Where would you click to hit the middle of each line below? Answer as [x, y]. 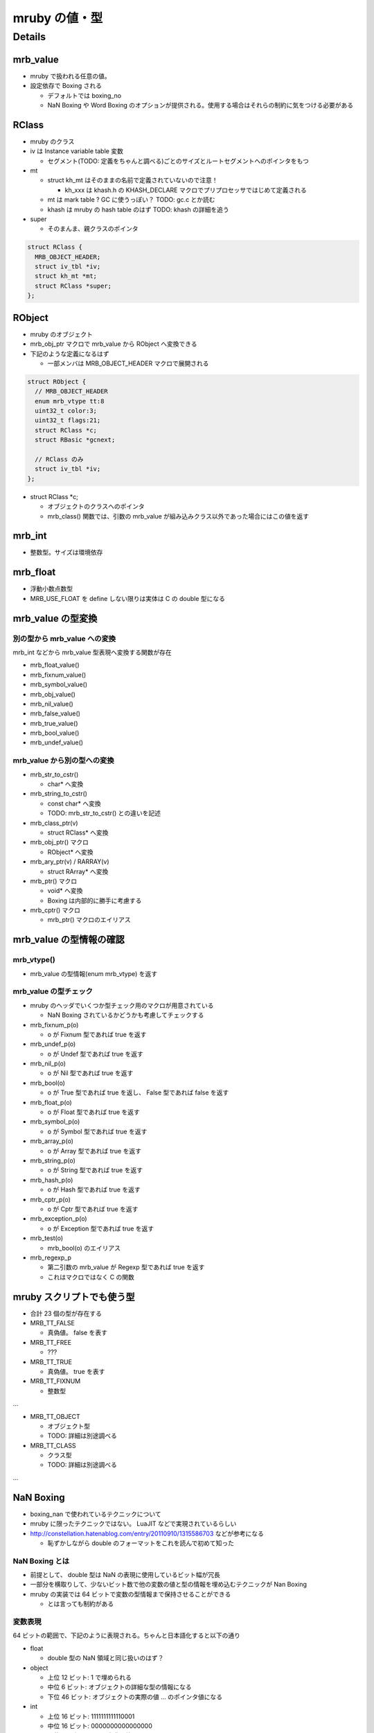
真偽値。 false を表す [77, 1333]
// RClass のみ [59, 460]
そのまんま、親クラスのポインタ [93, 229]
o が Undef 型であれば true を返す [95, 1054]
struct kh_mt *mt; [66, 276]
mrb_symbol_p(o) [55, 1122]
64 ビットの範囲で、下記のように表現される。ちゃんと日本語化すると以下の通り [127, 1635]
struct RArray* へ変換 [78, 871]
